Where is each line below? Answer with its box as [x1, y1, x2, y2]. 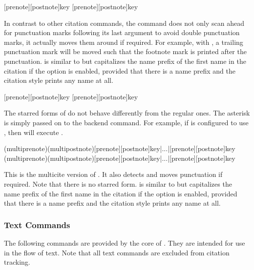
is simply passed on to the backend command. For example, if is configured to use [4, 117, 249, 127]
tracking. [4, 257, 30, 267]
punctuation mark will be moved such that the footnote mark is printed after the [4, 46, 247, 57]
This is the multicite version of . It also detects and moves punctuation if [4, 169, 223, 179]
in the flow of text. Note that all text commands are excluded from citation [4, 247, 230, 257]
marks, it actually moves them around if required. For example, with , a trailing [4, 37, 243, 47]
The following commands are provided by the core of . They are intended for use [4, 237, 245, 248]
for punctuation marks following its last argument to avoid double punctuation [4, 27, 240, 38]
